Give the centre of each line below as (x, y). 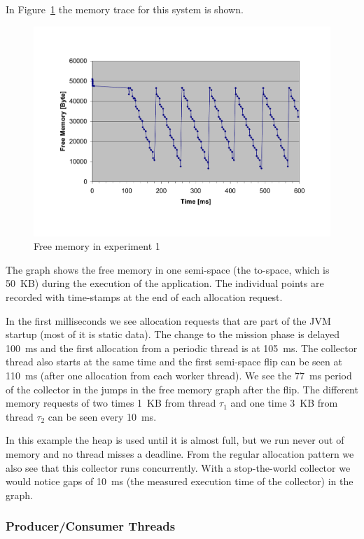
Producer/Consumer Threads (91, 526)
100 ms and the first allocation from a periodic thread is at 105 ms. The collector (182, 348)
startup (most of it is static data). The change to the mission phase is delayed (173, 334)
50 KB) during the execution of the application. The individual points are (165, 283)
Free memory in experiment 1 (97, 246)
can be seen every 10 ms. (102, 416)
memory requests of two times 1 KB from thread (111, 403)
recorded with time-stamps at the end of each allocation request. (144, 297)
